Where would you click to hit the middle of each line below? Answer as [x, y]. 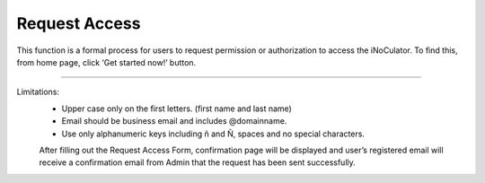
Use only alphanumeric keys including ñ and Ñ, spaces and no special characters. [213, 134]
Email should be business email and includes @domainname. [174, 121]
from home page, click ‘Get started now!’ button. [106, 62]
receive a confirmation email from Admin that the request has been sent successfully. [198, 162]
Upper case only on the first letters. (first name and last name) [176, 109]
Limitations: [38, 92]
